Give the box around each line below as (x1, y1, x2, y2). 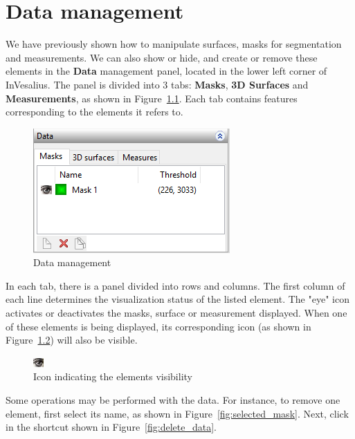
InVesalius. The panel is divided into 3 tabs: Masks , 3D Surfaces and (6, 77, 309, 91)
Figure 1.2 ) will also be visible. (6, 333, 138, 347)
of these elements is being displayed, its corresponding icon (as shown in (6, 319, 311, 333)
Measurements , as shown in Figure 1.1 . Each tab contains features (6, 91, 298, 105)
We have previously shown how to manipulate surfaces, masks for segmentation (6, 37, 342, 51)
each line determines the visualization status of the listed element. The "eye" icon (6, 292, 349, 306)
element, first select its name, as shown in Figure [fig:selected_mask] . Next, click (6, 406, 349, 420)
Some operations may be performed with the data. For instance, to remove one (6, 393, 340, 407)
